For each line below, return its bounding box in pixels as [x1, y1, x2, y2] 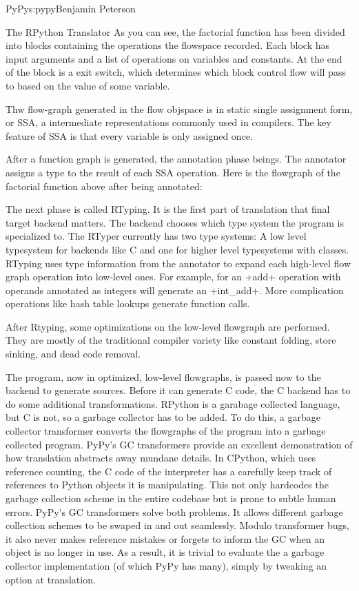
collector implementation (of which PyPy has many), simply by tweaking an [6, 558, 327, 572]
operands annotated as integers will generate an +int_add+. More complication [6, 282, 344, 297]
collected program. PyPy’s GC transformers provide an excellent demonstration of [6, 437, 353, 451]
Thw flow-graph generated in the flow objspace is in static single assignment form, [6, 101, 353, 116]
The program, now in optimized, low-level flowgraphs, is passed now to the [6, 369, 321, 384]
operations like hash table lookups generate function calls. [6, 296, 250, 311]
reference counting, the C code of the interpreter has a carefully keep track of [6, 464, 332, 478]
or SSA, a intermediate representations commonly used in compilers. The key [6, 115, 331, 129]
